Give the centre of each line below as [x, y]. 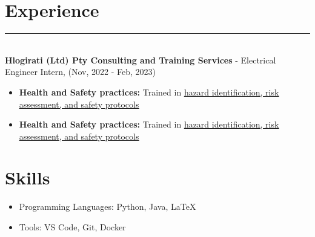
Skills [28, 177]
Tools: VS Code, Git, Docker [72, 227]
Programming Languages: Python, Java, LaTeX [108, 206]
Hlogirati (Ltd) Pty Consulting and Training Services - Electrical [141, 60]
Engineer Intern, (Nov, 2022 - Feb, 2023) [80, 72]
